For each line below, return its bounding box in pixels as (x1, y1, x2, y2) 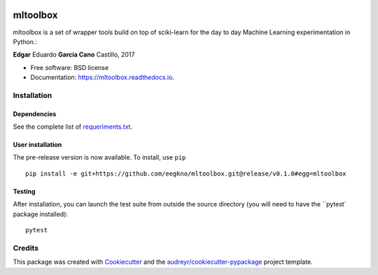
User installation (13, 141, 62, 149)
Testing (13, 187, 36, 195)
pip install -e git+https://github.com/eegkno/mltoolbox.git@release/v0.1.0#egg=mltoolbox (25, 169, 346, 178)
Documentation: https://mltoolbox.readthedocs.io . (30, 73, 175, 82)
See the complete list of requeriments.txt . (13, 122, 133, 131)
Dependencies (13, 109, 57, 118)
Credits (13, 243, 38, 253)
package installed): (13, 210, 69, 218)
